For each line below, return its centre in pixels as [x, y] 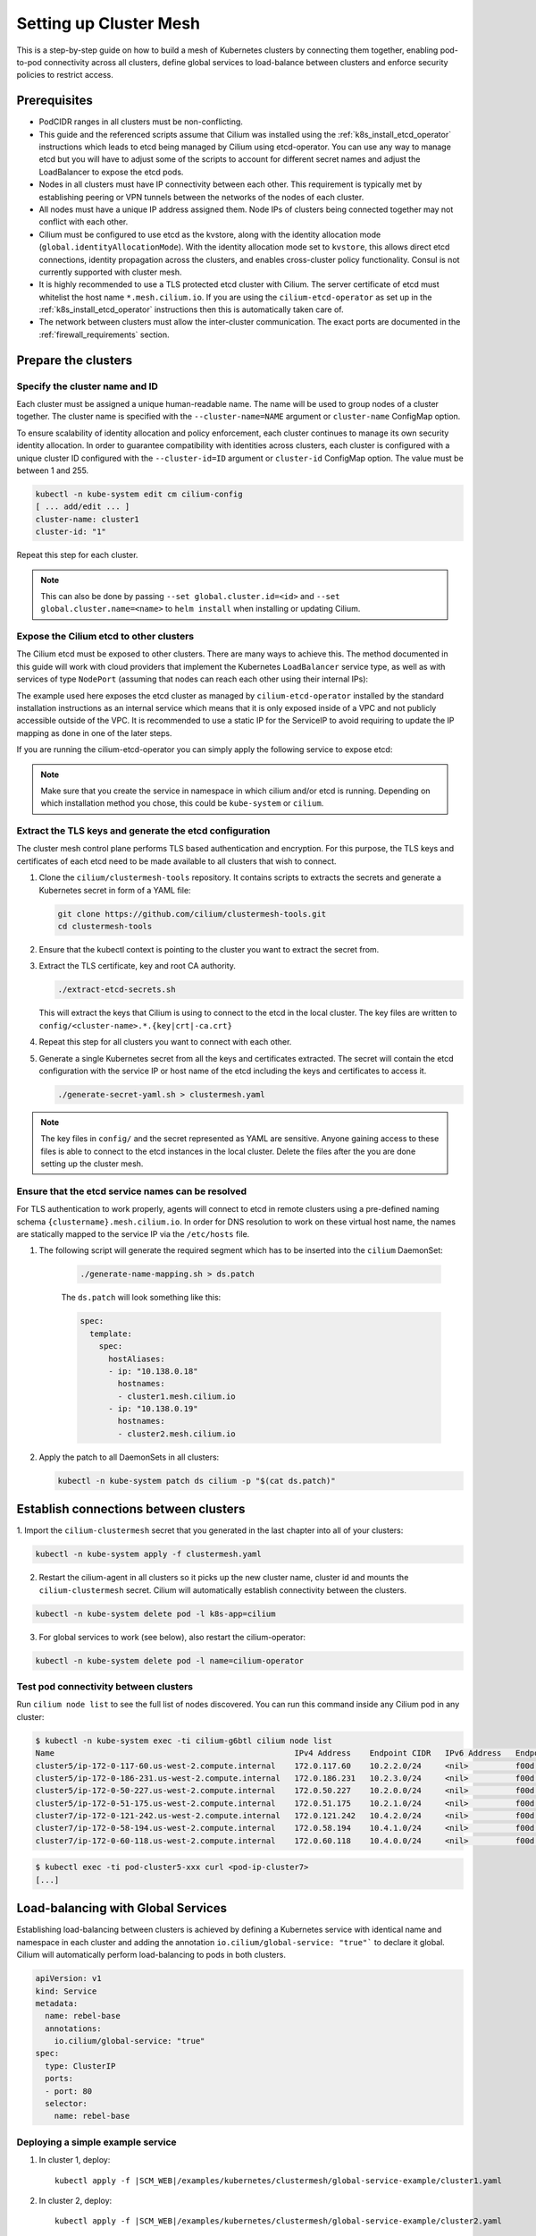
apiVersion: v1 [68, 1978]
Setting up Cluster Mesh [109, 23]
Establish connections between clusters [131, 1509]
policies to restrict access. [65, 75]
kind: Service [66, 1991]
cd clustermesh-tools [105, 927]
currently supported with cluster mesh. [110, 272]
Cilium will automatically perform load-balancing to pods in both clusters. [151, 1955]
